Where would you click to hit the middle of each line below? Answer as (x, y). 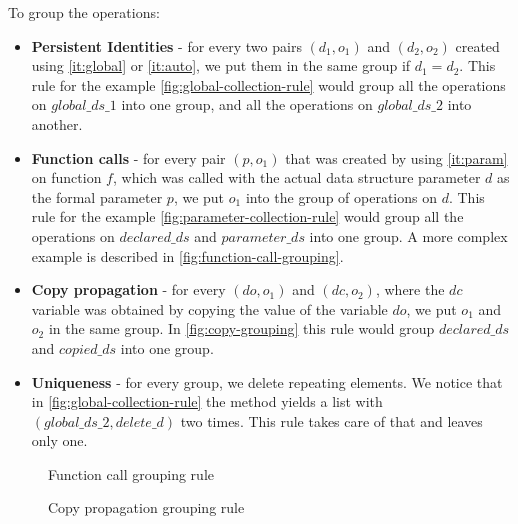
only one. (59, 440)
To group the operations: (84, 12)
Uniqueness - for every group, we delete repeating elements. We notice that (267, 381)
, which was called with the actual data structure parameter (296, 177)
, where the (410, 289)
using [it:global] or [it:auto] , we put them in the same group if (221, 65)
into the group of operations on (341, 196)
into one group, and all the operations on (247, 104)
